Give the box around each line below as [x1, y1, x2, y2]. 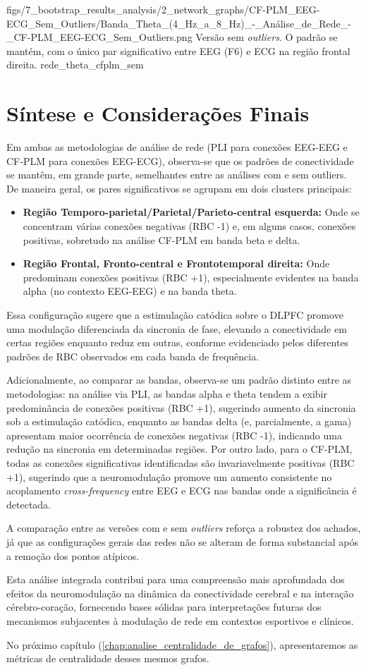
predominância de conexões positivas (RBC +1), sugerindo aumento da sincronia [6, 400, 356, 415]
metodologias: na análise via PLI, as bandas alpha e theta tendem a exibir [6, 386, 327, 401]
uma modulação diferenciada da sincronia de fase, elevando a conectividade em [6, 321, 347, 336]
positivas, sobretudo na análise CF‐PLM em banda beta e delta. [23, 232, 300, 247]
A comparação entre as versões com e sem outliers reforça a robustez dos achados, [6, 520, 361, 535]
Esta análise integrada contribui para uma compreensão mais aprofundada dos [6, 572, 345, 587]
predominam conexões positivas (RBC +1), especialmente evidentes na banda [23, 269, 359, 284]
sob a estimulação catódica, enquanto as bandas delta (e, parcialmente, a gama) [6, 414, 352, 429]
